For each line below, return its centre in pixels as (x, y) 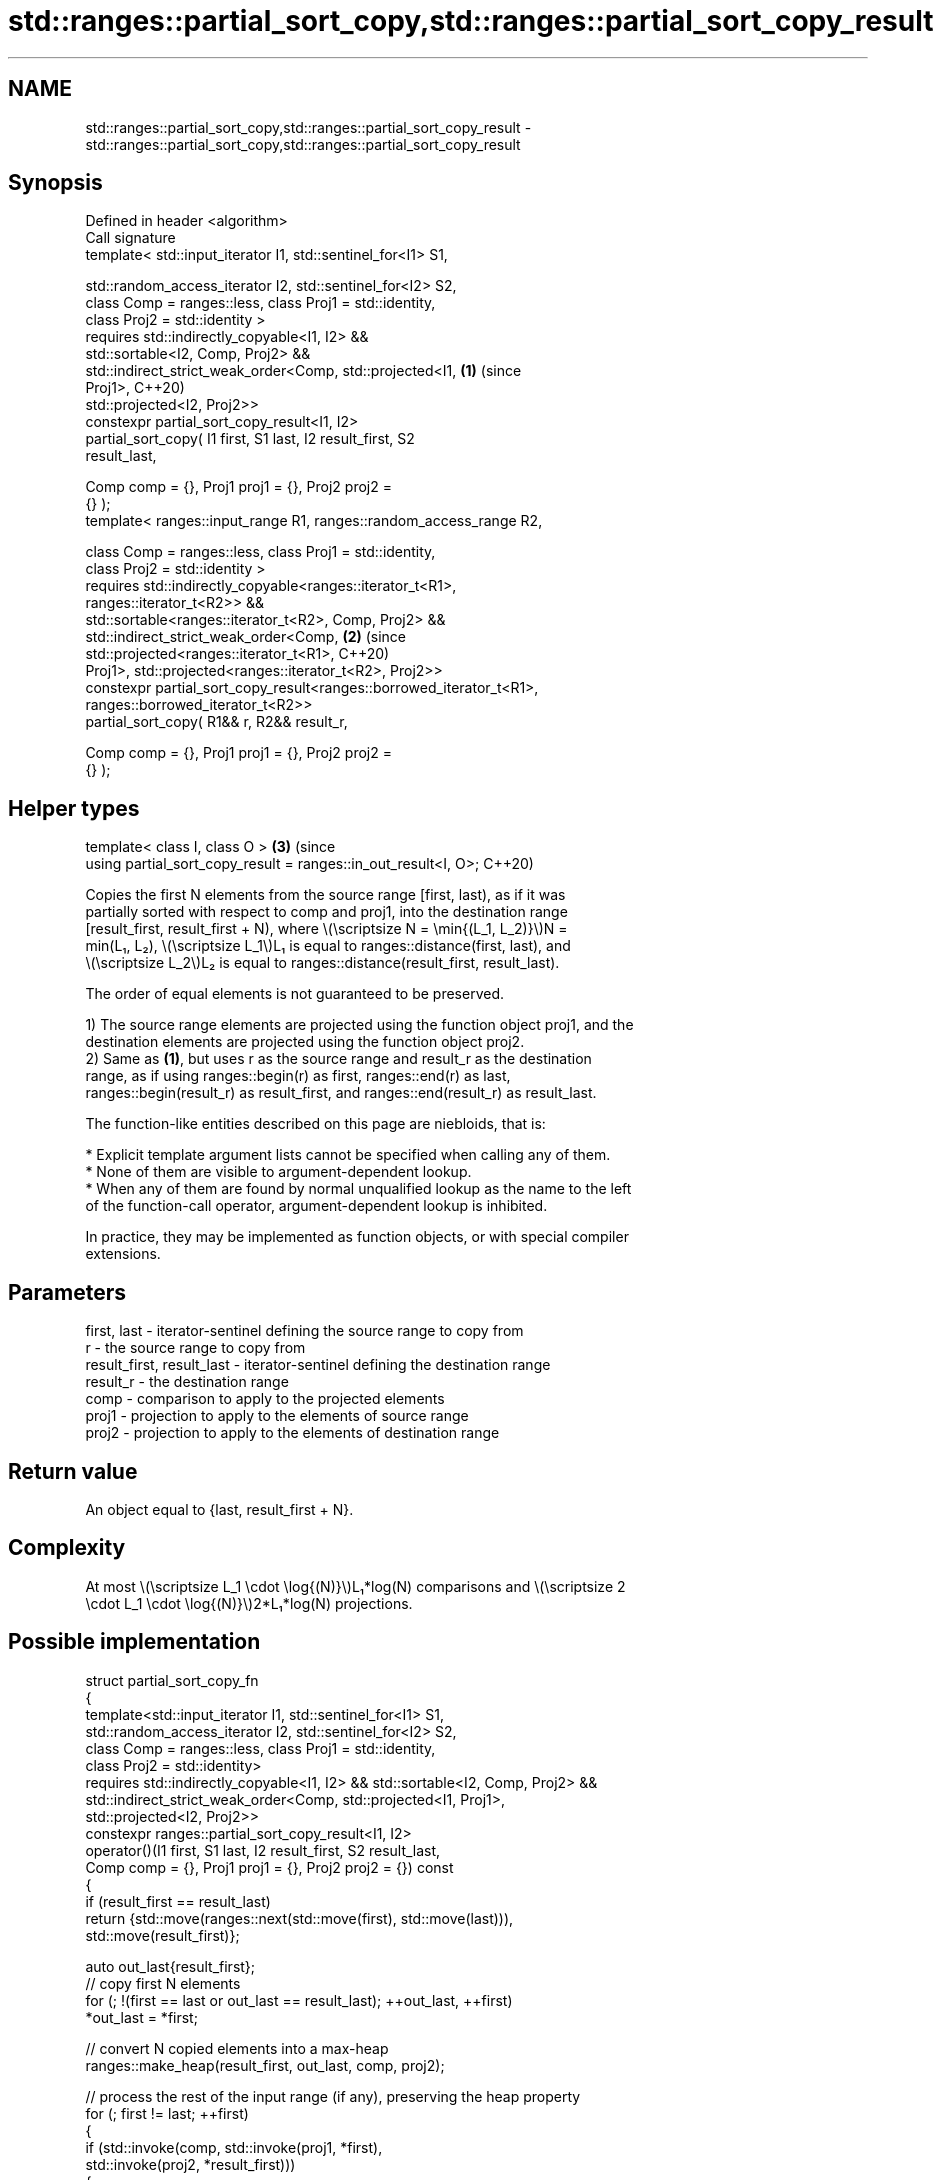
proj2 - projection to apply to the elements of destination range (292, 1433)
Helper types (74, 808)
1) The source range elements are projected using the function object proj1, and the (359, 1025)
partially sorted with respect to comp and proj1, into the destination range (326, 912)
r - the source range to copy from (195, 1348)
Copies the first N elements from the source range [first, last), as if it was (325, 895)
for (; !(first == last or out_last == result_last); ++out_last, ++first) (299, 2000)
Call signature (130, 238)
